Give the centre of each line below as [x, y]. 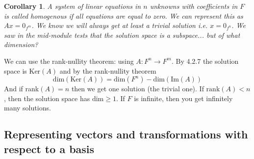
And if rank [22, 89]
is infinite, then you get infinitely [183, 98]
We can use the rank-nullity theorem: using [69, 61]
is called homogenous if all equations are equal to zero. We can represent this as [124, 15]
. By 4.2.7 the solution [205, 61]
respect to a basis [49, 148]
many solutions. [27, 108]
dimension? [21, 44]
